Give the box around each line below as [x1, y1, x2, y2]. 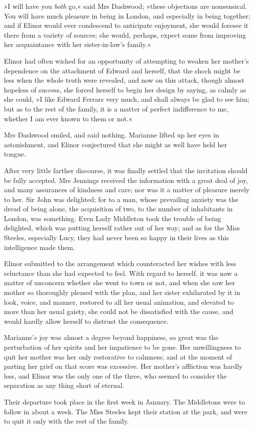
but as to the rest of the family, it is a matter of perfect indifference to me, [4, 103, 229, 113]
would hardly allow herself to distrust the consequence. [4, 316, 169, 326]
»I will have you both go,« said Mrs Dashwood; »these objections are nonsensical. [4, 1, 247, 11]
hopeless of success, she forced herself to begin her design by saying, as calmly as [4, 84, 246, 94]
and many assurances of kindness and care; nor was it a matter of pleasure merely [4, 184, 250, 195]
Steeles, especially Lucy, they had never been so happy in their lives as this [4, 232, 229, 243]
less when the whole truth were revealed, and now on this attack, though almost [4, 75, 245, 85]
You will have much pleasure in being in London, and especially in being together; [4, 10, 251, 21]
